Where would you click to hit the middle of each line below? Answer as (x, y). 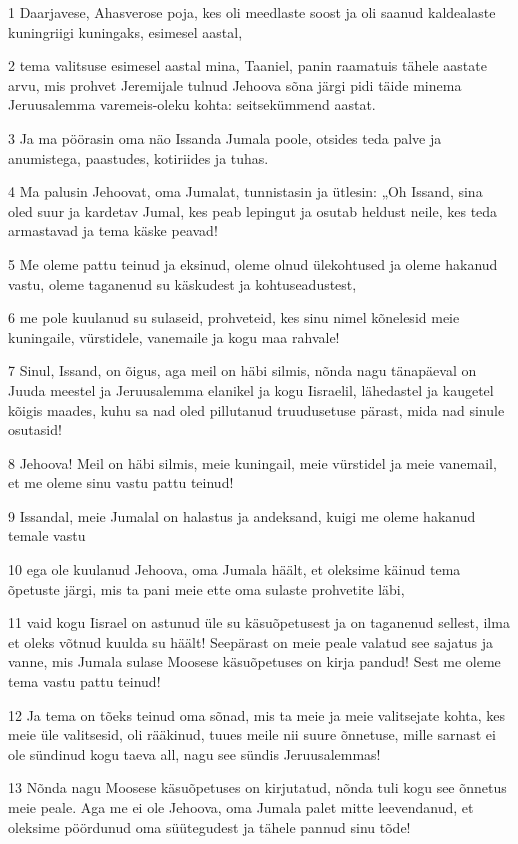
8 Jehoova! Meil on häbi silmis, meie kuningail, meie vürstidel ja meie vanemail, (252, 462)
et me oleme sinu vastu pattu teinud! (121, 482)
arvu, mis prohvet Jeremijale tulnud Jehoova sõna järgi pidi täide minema (235, 84)
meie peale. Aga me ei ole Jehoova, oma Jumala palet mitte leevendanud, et (241, 807)
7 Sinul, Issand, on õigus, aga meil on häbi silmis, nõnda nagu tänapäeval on (242, 370)
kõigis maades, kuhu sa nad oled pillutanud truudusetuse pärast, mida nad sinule (256, 409)
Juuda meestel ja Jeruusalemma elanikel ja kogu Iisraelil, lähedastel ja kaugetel (251, 389)
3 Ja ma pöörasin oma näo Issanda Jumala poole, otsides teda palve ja (225, 137)
